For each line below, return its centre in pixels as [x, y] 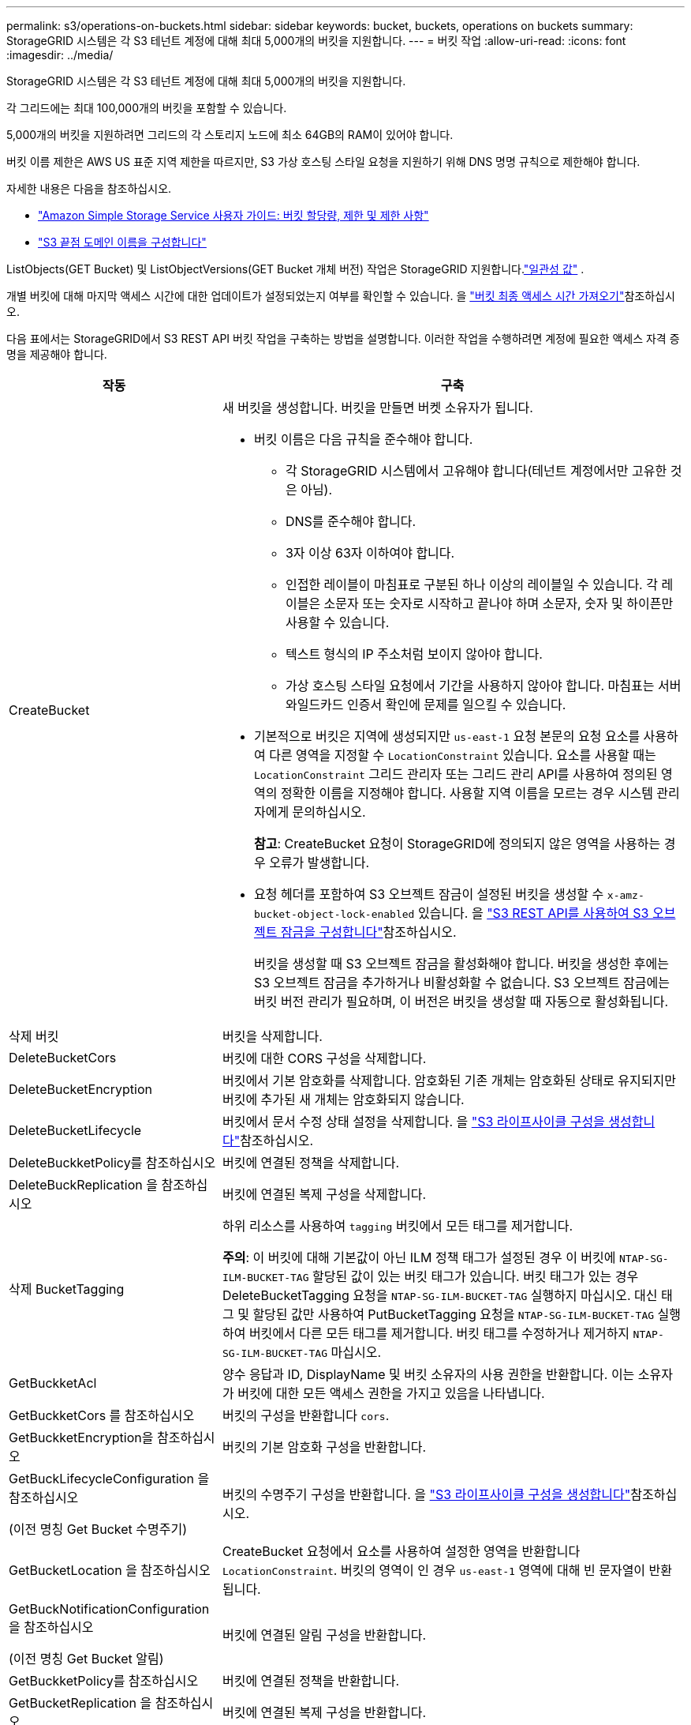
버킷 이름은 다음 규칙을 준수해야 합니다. [363, 439]
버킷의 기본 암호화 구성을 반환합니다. [324, 1447]
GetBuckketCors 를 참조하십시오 [102, 1415]
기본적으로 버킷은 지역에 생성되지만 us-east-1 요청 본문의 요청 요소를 [447, 736]
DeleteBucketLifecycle [75, 1130]
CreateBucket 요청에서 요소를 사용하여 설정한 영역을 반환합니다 [401, 1551]
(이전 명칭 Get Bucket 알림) [86, 1659]
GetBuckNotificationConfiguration [109, 1609]
